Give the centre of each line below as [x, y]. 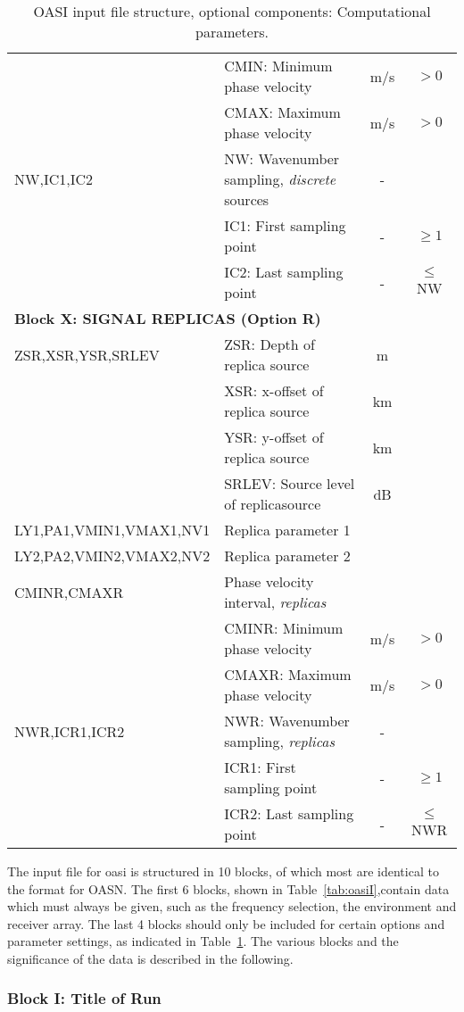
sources [247, 199]
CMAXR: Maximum [288, 674]
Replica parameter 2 [287, 556]
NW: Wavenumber [282, 158]
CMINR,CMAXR [69, 592]
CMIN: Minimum [278, 66]
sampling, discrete [280, 179]
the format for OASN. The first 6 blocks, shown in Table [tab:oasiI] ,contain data [228, 888]
